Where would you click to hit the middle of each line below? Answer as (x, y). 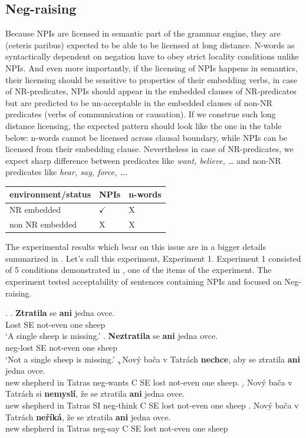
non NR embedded (43, 224)
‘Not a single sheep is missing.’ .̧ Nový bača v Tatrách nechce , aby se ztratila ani (153, 359)
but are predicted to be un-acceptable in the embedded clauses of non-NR (139, 102)
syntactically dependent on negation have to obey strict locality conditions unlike (152, 56)
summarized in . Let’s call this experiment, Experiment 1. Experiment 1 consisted (153, 258)
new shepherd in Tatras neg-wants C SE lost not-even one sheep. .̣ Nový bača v (149, 382)
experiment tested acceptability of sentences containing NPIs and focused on (144, 281)
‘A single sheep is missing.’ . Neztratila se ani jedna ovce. (112, 336)
